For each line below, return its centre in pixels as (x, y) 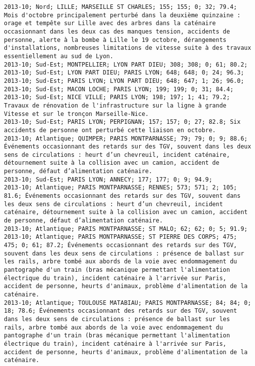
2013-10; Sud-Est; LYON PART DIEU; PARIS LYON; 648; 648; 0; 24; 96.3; (124, 73)
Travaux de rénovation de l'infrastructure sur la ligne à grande (115, 105)
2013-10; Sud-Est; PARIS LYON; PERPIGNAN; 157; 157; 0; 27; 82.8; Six (122, 122)
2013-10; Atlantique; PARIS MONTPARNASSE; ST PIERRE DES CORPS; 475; (121, 237)
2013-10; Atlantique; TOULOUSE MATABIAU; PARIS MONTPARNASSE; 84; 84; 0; (128, 303)
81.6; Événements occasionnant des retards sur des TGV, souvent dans (122, 196)
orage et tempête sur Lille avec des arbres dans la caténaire (110, 23)
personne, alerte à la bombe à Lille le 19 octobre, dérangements (115, 40)
